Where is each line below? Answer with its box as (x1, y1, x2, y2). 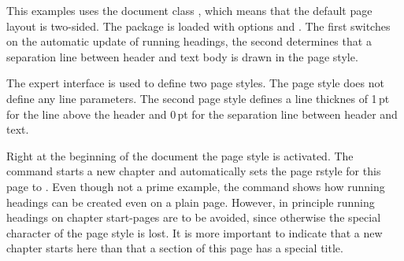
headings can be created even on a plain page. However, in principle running (6, 193, 375, 210)
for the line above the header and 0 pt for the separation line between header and (6, 105, 398, 122)
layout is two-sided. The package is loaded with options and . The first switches (6, 17, 391, 34)
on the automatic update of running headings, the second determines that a (6, 33, 372, 50)
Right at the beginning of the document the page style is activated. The (6, 147, 354, 164)
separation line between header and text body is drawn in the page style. (6, 48, 358, 64)
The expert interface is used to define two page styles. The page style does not (6, 75, 384, 91)
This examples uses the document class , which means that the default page (6, 2, 372, 18)
